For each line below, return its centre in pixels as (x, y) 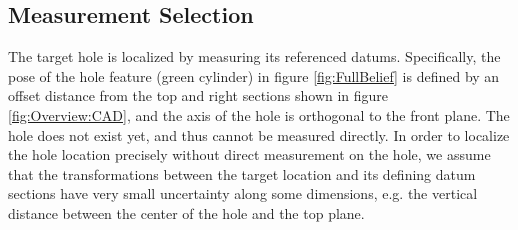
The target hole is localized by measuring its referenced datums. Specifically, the (254, 56)
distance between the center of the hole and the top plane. (186, 212)
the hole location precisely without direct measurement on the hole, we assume (249, 154)
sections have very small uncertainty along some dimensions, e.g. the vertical (243, 193)
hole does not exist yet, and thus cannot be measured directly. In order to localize (259, 134)
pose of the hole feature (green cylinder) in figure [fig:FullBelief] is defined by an (254, 75)
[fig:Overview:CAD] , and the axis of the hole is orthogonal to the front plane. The (259, 114)
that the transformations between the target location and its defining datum (242, 173)
